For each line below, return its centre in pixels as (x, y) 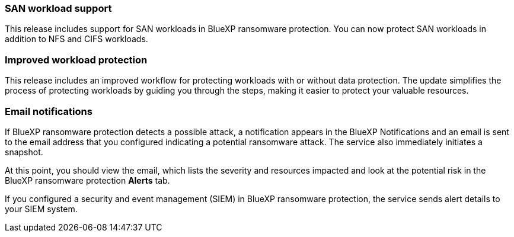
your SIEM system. (41, 209)
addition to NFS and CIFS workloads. (76, 39)
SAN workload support (58, 8)
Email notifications (49, 111)
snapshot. (24, 152)
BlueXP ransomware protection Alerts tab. (87, 180)
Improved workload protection (76, 60)
